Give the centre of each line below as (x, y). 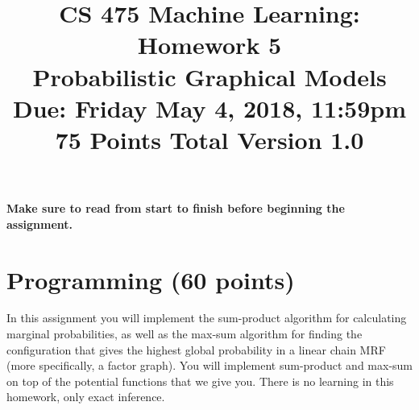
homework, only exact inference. (86, 397)
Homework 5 (209, 45)
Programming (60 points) (151, 279)
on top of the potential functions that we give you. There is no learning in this (200, 381)
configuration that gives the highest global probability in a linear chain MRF (196, 349)
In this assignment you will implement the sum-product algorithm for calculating (207, 318)
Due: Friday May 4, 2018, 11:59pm (209, 108)
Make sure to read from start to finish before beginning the (176, 208)
